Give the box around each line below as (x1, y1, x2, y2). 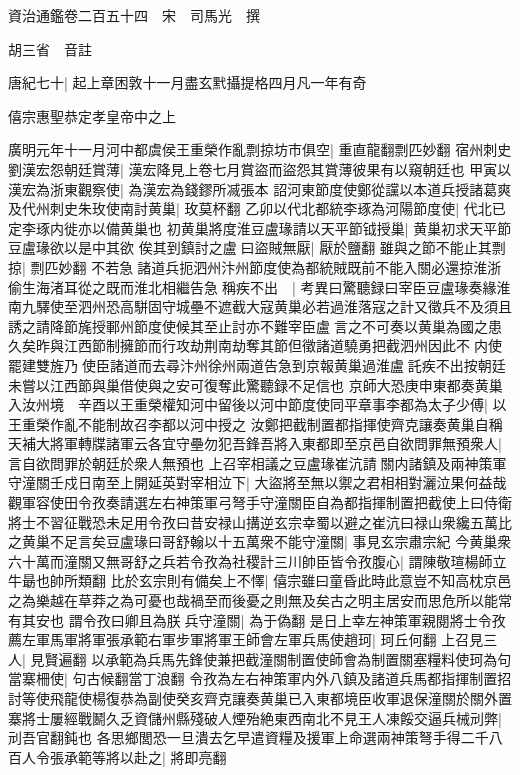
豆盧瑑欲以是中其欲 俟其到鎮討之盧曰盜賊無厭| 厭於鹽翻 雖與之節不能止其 (8, 237, 492, 258)
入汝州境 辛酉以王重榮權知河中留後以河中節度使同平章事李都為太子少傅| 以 (8, 394, 507, 415)
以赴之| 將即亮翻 (119, 746, 227, 767)
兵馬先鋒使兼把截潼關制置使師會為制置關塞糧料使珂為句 (147, 648, 512, 669)
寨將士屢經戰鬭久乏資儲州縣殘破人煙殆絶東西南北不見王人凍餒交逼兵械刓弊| (8, 707, 502, 728)
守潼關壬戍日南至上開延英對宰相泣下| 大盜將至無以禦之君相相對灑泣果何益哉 (8, 472, 507, 493)
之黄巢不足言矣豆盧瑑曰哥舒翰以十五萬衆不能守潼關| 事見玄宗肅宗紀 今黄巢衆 (8, 531, 512, 552)
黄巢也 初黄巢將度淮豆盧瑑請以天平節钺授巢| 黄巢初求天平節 (119, 217, 512, 238)
